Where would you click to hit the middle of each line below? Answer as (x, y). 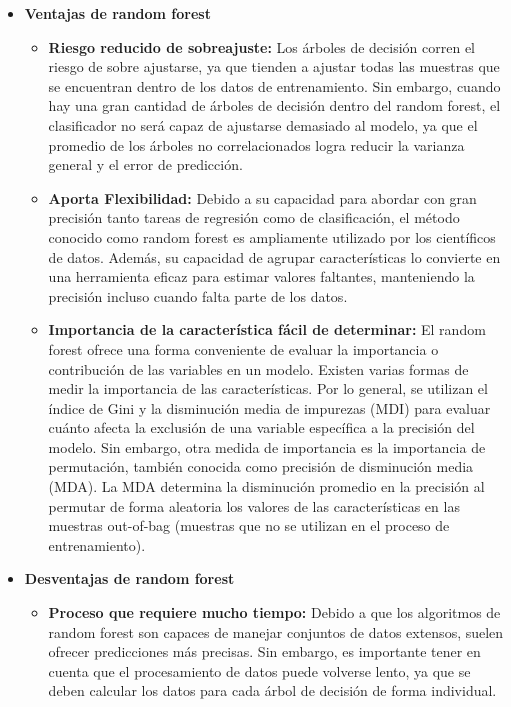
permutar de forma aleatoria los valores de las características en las (254, 505)
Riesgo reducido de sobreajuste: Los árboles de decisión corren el (262, 46)
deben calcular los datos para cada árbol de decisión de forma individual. (272, 690)
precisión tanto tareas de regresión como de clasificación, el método (254, 217)
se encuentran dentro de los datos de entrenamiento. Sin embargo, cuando (274, 85)
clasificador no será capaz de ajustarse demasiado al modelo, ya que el (263, 124)
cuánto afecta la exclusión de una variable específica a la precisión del (261, 427)
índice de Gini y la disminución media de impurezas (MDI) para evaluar (269, 407)
